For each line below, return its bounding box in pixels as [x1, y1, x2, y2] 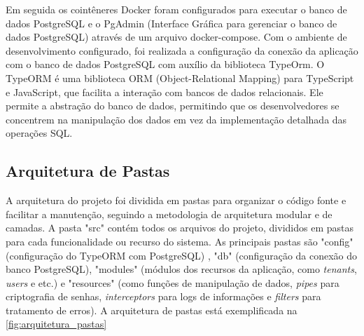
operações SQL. [6, 126, 73, 140]
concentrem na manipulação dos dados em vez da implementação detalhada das [6, 112, 347, 126]
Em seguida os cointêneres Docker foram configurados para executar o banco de [6, 2, 347, 16]
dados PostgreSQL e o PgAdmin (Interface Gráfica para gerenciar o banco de [6, 15, 337, 30]
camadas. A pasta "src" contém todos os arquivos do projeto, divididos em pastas [6, 220, 353, 235]
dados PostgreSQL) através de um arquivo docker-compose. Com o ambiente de [6, 29, 347, 44]
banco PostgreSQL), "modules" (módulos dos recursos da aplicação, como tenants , [6, 262, 357, 276]
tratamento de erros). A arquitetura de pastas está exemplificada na [6, 302, 297, 317]
